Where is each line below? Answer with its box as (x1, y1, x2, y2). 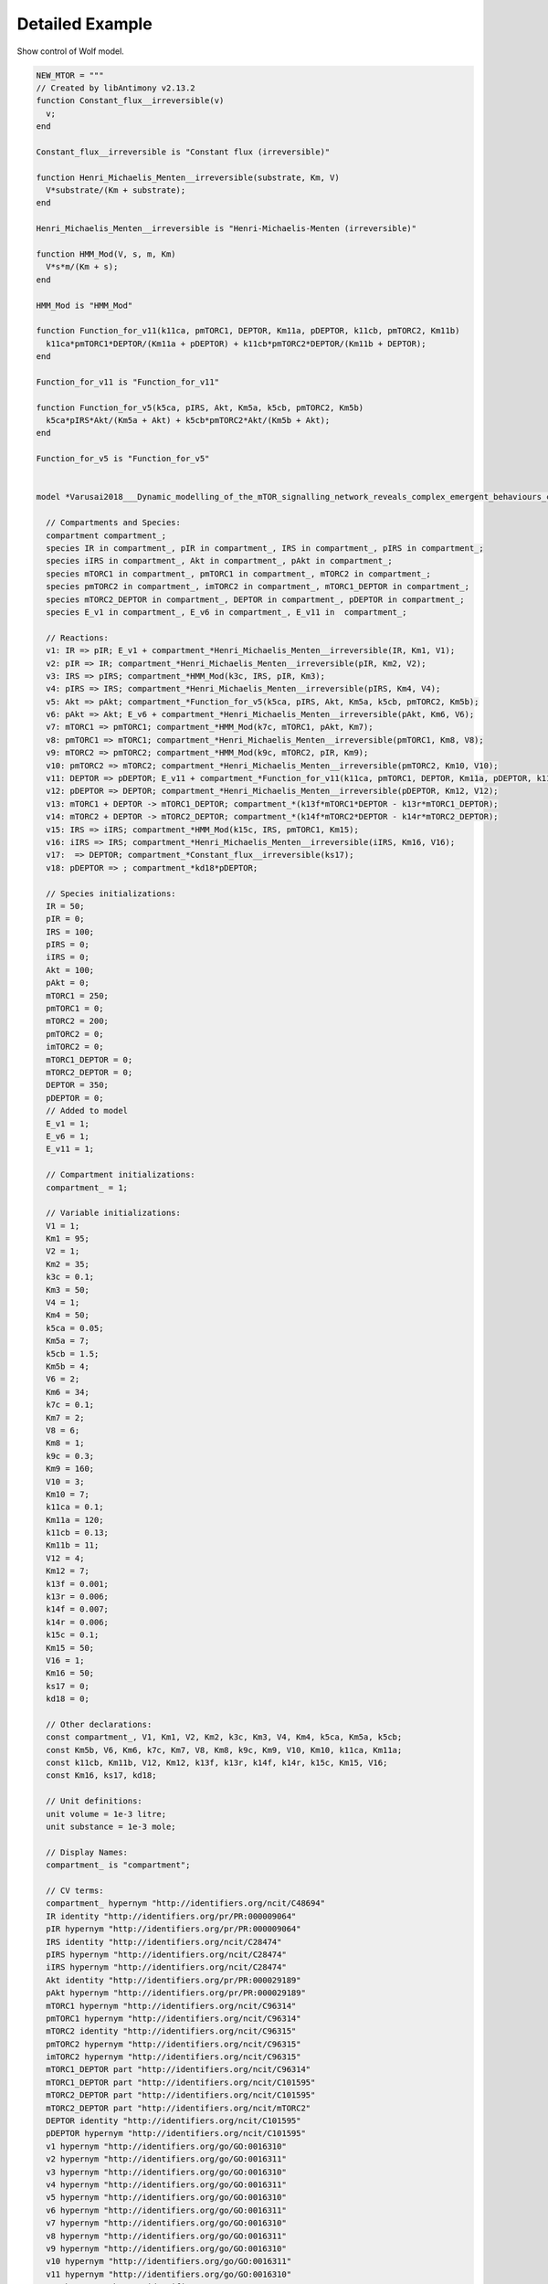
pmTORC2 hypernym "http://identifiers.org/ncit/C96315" (46, 2038, 301, 2049)
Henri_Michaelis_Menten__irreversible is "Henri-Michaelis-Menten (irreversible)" (36, 224, 417, 234)
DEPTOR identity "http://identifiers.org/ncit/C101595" (46, 2116, 301, 2126)
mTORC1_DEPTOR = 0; (46, 1054, 133, 1064)
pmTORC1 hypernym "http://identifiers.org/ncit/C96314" (46, 2013, 301, 2024)
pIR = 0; (46, 914, 85, 925)
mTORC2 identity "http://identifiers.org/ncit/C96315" (46, 2026, 297, 2036)
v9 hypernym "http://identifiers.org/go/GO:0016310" (46, 2243, 287, 2254)
